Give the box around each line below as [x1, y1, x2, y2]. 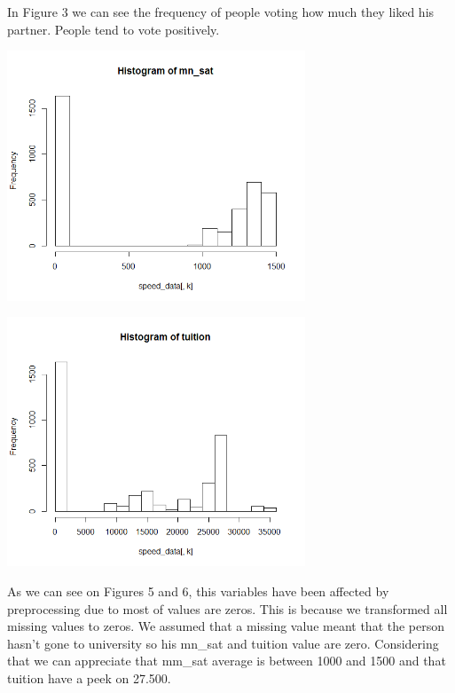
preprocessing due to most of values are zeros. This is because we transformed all [7, 599, 448, 618]
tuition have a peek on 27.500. [7, 668, 171, 687]
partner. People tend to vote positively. [7, 20, 220, 38]
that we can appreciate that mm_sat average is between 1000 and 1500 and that [7, 651, 446, 670]
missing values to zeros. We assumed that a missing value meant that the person [7, 617, 445, 635]
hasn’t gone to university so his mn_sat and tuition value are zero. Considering [7, 634, 439, 652]
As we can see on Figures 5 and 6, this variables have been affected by [7, 582, 389, 600]
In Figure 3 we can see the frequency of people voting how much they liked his [7, 3, 435, 20]
